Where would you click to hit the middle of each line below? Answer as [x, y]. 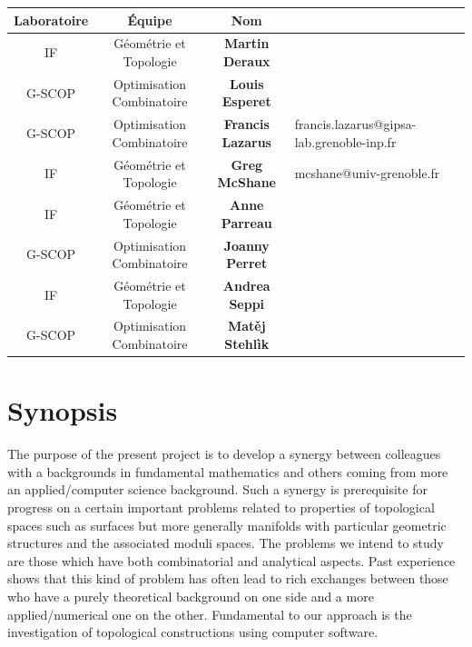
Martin [247, 43]
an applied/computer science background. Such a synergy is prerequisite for [217, 489]
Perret [247, 263]
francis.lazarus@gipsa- [355, 124]
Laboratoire [51, 20]
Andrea [246, 285]
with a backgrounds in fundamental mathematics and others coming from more [228, 471]
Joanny [246, 245]
